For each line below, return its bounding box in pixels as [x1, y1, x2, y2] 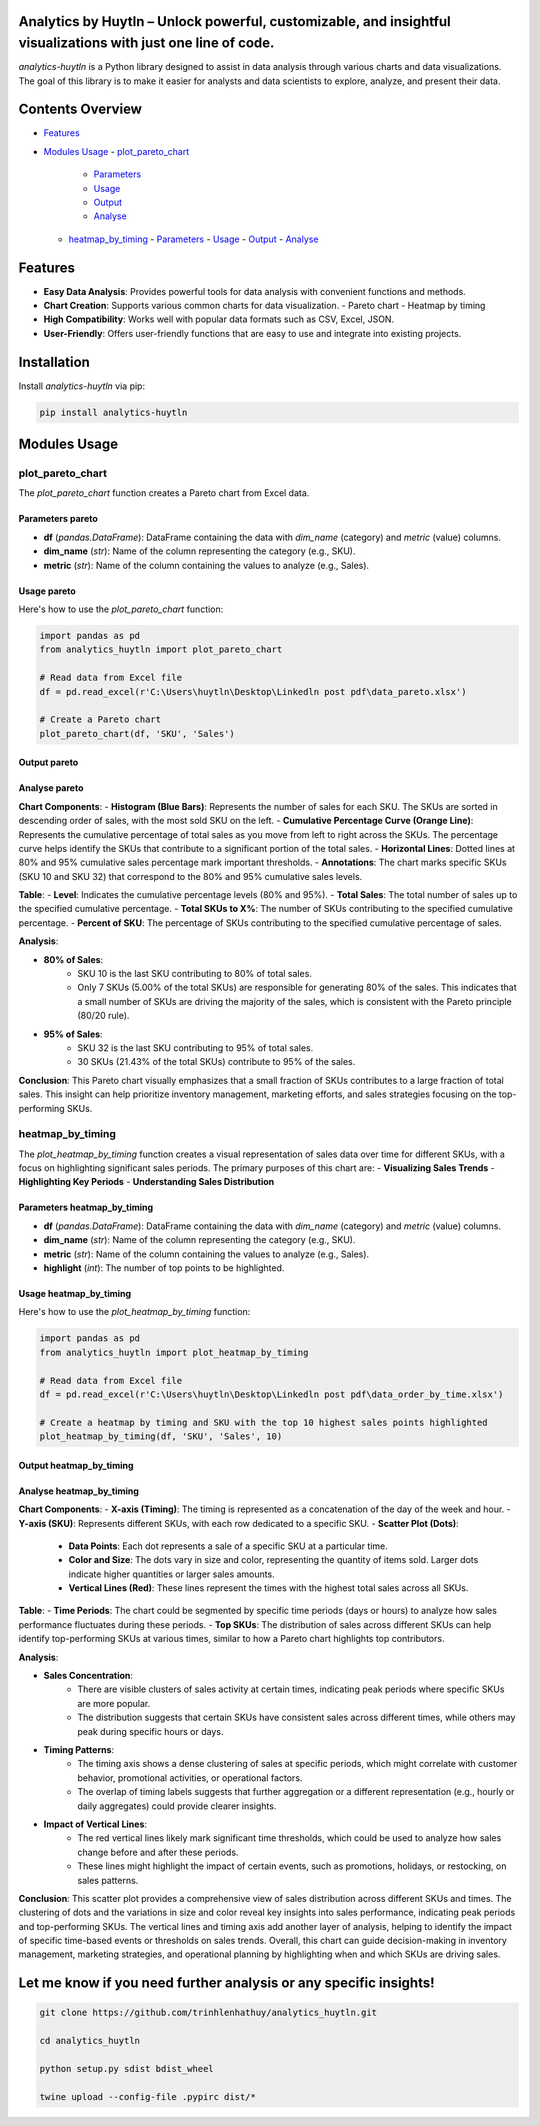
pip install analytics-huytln [39, 406, 188, 418]
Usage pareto [18, 585, 77, 597]
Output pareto [18, 756, 79, 769]
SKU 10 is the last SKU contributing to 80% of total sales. [77, 968, 312, 980]
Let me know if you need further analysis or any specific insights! [18, 1975, 435, 1992]
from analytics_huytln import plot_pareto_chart [39, 644, 283, 655]
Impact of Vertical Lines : [43, 1818, 148, 1830]
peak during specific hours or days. [77, 1725, 224, 1737]
